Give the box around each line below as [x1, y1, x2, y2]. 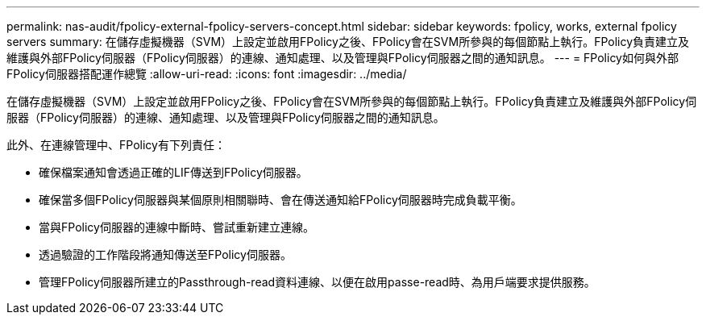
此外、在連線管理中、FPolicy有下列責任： [6, 138, 226, 152]
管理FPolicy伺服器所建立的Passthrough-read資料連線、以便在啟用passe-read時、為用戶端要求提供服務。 [39, 275, 596, 289]
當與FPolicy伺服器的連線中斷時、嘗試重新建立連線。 [39, 220, 314, 234]
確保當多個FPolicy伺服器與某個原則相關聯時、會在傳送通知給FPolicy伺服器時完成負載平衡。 [39, 193, 522, 206]
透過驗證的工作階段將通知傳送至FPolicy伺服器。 [39, 248, 292, 261]
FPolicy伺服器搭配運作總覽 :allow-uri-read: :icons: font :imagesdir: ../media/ [6, 67, 407, 81]
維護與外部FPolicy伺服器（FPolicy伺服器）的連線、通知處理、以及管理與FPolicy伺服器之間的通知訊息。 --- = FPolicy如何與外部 [6, 51, 679, 65]
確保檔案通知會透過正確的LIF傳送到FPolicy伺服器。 [39, 165, 308, 179]
